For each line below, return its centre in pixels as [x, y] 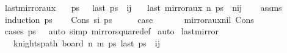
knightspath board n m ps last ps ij [86, 42]
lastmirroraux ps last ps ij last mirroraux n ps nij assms [143, 7]
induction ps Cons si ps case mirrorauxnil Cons [129, 19]
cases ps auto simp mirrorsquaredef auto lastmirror [111, 31]
